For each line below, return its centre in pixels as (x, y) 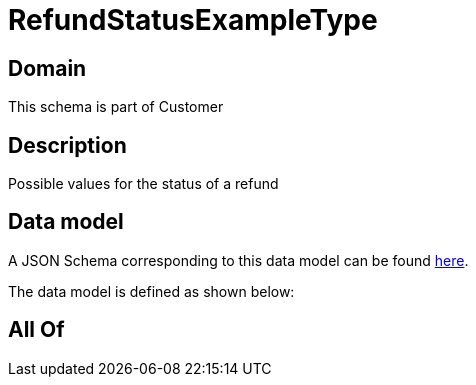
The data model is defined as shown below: (151, 291)
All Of (36, 330)
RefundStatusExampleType (193, 20)
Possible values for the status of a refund (143, 184)
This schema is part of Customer (116, 107)
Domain (47, 68)
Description (67, 145)
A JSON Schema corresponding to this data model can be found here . (238, 260)
